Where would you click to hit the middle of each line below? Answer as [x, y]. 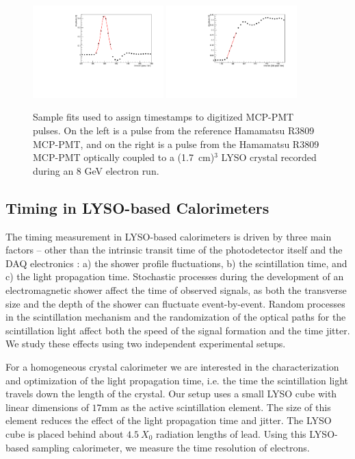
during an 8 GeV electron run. [96, 170]
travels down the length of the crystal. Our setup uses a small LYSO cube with [171, 394]
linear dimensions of [47, 407]
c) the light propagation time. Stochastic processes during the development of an [175, 276]
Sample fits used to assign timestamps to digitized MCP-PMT [163, 117]
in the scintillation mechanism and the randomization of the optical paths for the [176, 317]
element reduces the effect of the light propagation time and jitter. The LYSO [169, 420]
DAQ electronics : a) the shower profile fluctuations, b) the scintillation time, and [176, 263]
